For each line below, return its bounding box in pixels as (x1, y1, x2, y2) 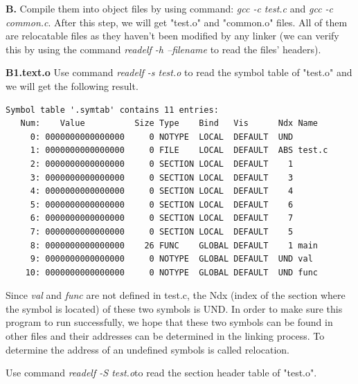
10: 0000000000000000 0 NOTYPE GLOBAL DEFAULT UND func (25, 267, 319, 277)
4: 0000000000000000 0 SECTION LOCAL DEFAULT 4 (30, 186, 294, 196)
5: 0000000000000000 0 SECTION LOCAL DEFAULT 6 (30, 199, 294, 210)
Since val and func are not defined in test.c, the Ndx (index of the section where (6, 288, 346, 302)
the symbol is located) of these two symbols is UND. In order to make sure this (6, 301, 343, 316)
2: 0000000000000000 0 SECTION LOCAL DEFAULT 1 (30, 158, 294, 169)
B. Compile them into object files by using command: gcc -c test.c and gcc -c (6, 1, 334, 15)
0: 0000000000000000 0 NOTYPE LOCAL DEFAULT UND (30, 131, 294, 142)
